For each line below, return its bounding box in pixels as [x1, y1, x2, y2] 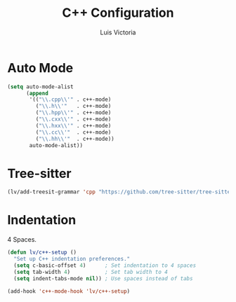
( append [25, 90, 49, 97]
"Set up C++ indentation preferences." [13, 256, 131, 263]
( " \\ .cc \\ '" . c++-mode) [35, 128, 112, 136]
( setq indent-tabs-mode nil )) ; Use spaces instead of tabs [13, 275, 193, 282]
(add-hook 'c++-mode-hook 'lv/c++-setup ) [7, 287, 131, 295]
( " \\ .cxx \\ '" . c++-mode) [35, 116, 112, 123]
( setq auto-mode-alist [7, 83, 74, 90]
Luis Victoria [100, 28, 136, 36]
